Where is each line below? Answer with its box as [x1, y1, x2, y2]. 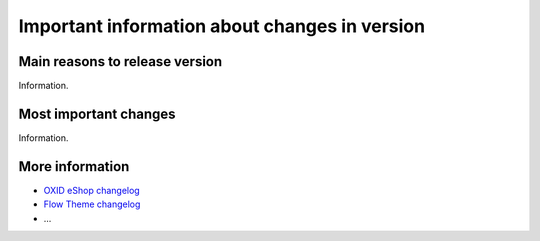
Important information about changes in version [18, 15, 425, 37]
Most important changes [18, 105, 176, 122]
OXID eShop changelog [43, 184, 140, 196]
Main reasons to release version [18, 53, 223, 70]
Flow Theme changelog [43, 198, 141, 210]
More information [18, 158, 130, 175]
